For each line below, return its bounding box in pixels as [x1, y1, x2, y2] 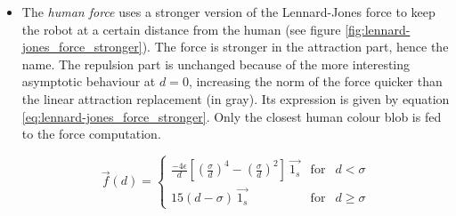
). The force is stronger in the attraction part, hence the [142, 37, 449, 56]
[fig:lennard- [345, 20, 411, 38]
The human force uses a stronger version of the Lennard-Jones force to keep [21, 3, 436, 20]
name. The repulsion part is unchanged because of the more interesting [21, 54, 411, 73]
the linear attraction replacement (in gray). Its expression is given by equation [21, 89, 450, 108]
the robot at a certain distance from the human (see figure [21, 20, 341, 38]
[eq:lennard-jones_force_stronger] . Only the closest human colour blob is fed [21, 107, 442, 125]
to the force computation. [21, 124, 161, 143]
